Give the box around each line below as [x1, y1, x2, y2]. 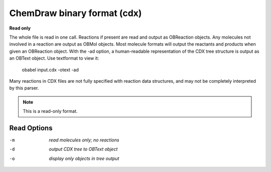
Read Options [9, 123, 53, 132]
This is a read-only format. [23, 108, 78, 114]
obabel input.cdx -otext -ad [22, 67, 79, 73]
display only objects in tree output [49, 155, 119, 161]
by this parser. [9, 85, 39, 91]
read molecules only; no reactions [49, 137, 119, 143]
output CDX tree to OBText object [49, 146, 118, 152]
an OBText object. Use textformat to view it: [9, 55, 99, 61]
